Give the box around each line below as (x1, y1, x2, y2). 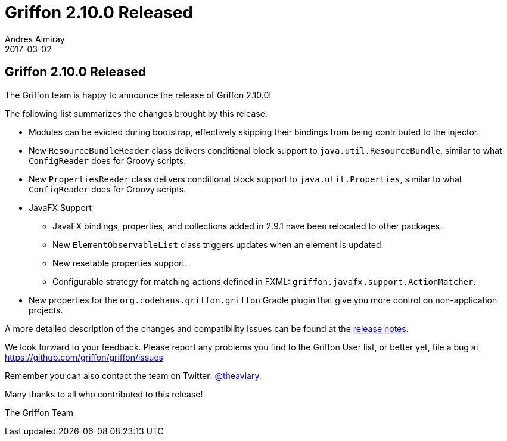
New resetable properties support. (52, 257, 188, 268)
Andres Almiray (5, 33, 65, 44)
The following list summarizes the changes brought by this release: (5, 108, 268, 119)
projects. (29, 305, 63, 315)
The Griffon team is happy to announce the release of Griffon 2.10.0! (5, 89, 272, 100)
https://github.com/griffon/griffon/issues (5, 352, 163, 362)
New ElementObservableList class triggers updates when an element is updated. (52, 239, 384, 250)
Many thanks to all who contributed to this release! (5, 389, 203, 399)
